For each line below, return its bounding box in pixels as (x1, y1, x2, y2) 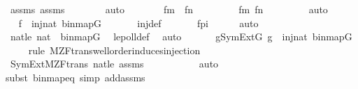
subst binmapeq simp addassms (6, 70, 145, 84)
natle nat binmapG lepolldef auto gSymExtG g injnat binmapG (10, 29, 352, 44)
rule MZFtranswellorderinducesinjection (28, 42, 201, 57)
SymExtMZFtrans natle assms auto (10, 56, 219, 71)
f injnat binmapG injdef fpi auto (18, 15, 259, 30)
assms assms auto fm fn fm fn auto (10, 2, 328, 16)
